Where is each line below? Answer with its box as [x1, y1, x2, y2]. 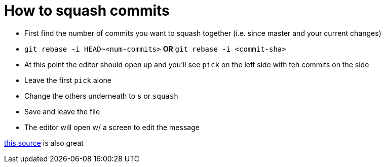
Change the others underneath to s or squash [24, 91, 178, 100]
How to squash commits [4, 2, 170, 19]
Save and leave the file [24, 107, 100, 116]
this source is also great [4, 138, 84, 147]
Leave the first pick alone [24, 75, 112, 85]
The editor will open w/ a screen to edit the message [24, 122, 200, 132]
